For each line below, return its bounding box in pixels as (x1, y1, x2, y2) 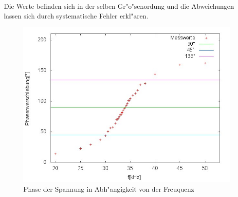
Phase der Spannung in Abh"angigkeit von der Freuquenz (23, 183, 194, 194)
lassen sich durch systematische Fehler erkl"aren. (4, 10, 148, 20)
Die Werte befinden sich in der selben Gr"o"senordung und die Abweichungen (4, 1, 234, 11)
